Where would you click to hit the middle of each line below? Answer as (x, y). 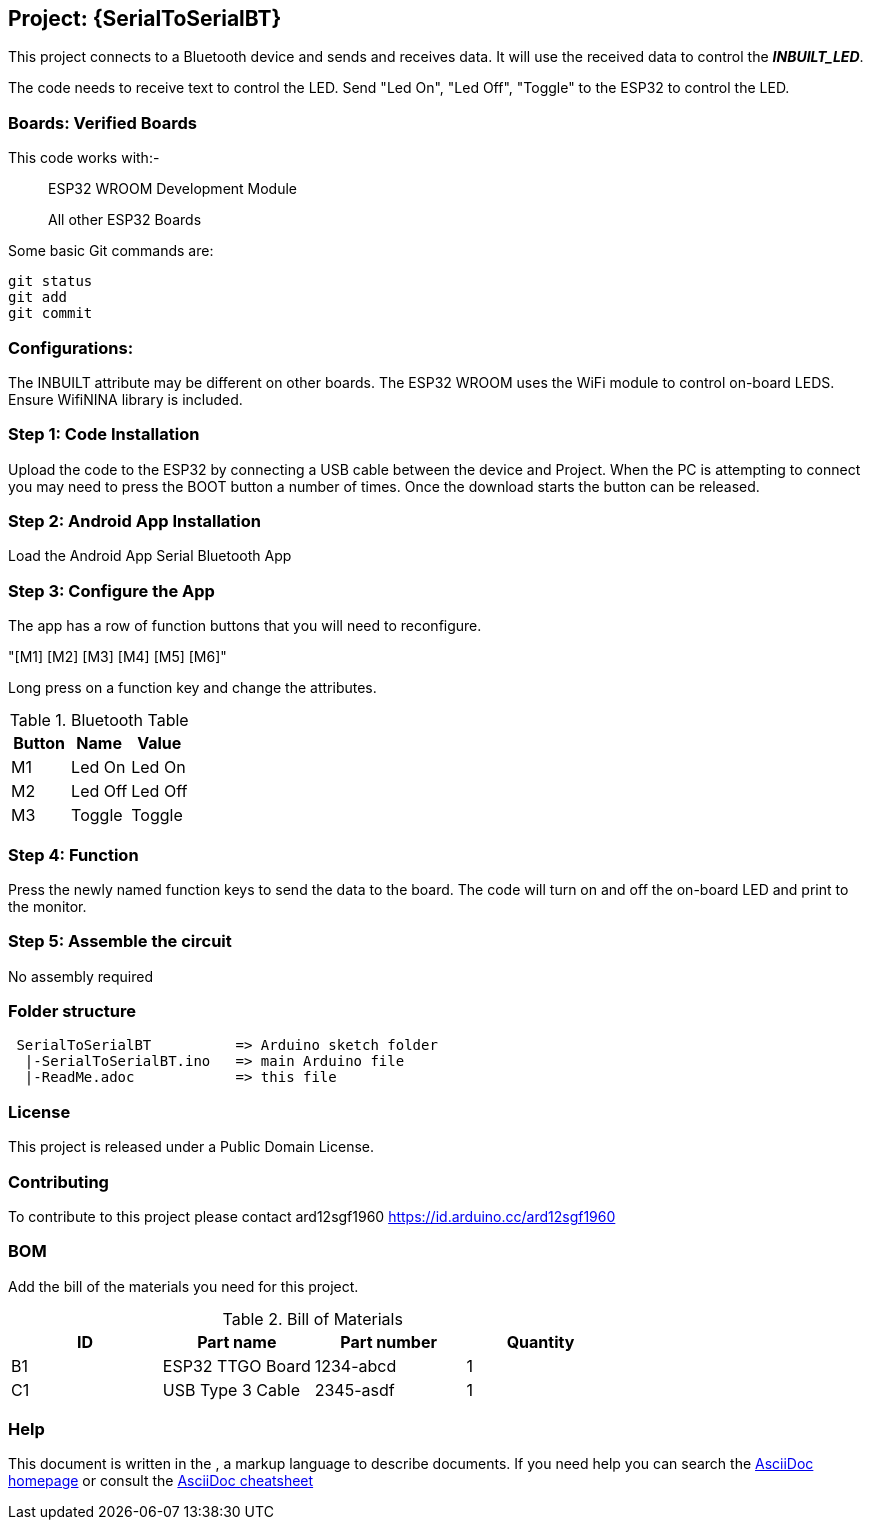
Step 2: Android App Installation (134, 521)
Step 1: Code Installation (104, 434)
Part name (237, 1341)
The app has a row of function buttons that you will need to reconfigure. (245, 626)
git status (50, 281)
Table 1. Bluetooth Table (99, 720)
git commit (50, 313)
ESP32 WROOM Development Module (173, 189)
